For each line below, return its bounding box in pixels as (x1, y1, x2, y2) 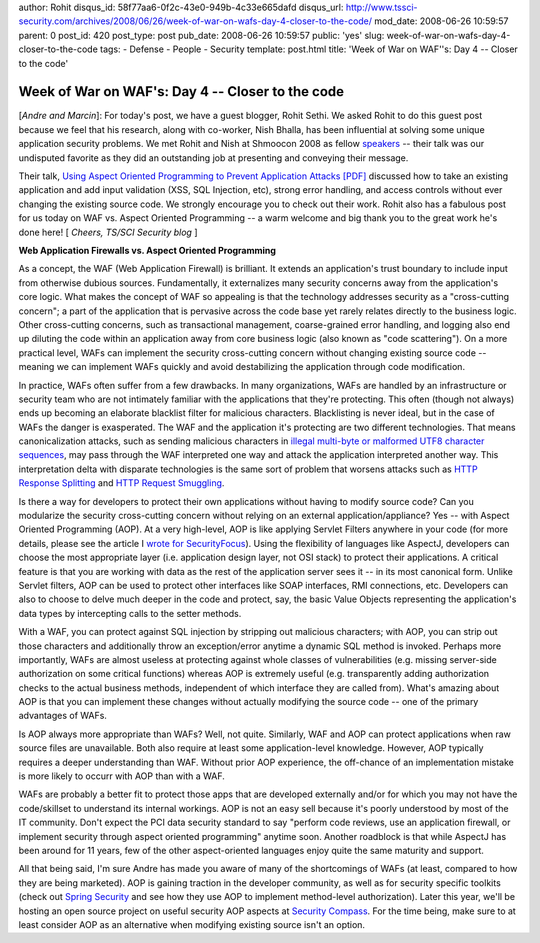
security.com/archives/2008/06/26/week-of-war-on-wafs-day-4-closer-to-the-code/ (18, 15, 373, 27)
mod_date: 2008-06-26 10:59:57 (374, 15, 509, 27)
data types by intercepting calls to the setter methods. (18, 607, 242, 619)
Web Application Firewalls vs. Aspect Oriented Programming (18, 244, 277, 256)
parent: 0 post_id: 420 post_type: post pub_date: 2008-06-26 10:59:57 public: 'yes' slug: (18, 29, 385, 41)
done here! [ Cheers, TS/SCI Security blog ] (18, 226, 198, 238)
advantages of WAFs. (18, 710, 107, 722)
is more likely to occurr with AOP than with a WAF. (18, 770, 225, 782)
